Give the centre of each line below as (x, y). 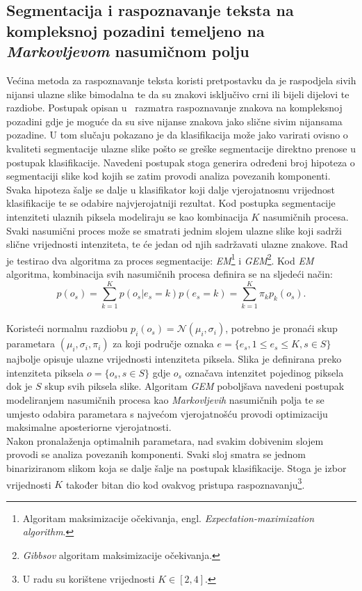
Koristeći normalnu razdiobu (67, 328)
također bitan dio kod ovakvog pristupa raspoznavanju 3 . (185, 483)
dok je (19, 386)
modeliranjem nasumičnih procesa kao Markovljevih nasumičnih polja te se (165, 400)
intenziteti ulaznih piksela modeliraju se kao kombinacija (127, 216)
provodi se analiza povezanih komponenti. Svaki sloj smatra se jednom (156, 454)
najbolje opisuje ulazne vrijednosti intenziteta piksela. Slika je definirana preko (174, 359)
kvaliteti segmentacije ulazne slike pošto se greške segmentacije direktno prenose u (181, 148)
